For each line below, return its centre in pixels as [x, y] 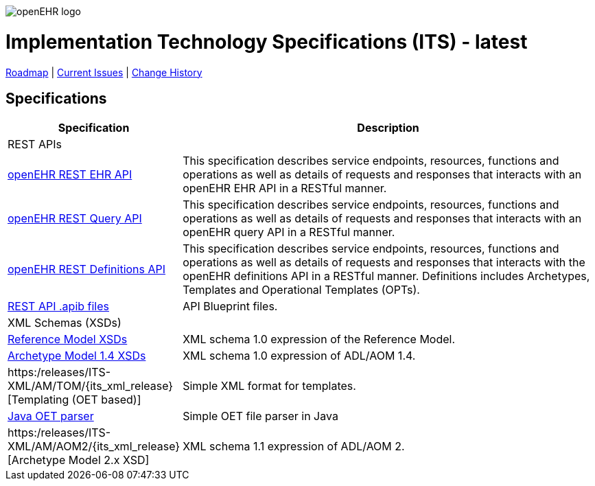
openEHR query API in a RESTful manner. [289, 232]
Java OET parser [51, 416]
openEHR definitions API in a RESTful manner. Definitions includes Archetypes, [386, 276]
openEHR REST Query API [75, 219]
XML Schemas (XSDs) [65, 323]
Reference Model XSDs [68, 339]
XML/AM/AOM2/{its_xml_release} [94, 447]
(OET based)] [106, 400]
